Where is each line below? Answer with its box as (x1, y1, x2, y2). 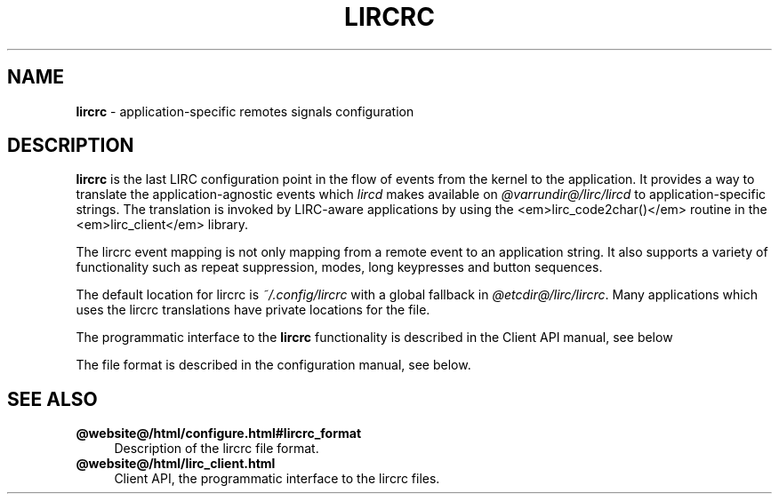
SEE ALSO (7, 387, 98, 410)
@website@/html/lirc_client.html (76, 456, 276, 472)
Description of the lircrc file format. (114, 441, 319, 457)
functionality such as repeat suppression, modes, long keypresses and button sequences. (76, 259, 603, 275)
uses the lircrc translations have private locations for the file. (76, 302, 430, 318)
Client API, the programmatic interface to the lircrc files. (114, 471, 440, 487)
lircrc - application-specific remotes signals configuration (76, 103, 414, 119)
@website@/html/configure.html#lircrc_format (76, 425, 362, 441)
